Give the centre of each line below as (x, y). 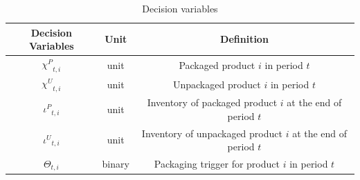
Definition (244, 39)
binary (116, 164)
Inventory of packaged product (212, 102)
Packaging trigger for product (217, 164)
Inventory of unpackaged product (212, 133)
